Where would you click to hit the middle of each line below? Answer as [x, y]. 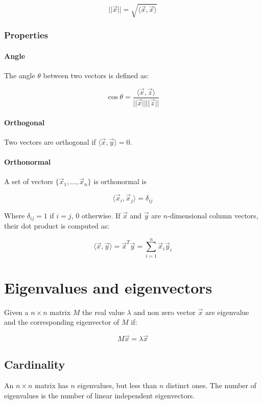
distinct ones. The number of [211, 385]
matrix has [51, 385]
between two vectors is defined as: [96, 75]
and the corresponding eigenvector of [62, 322]
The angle [20, 75]
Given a [16, 312]
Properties [26, 35]
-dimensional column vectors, [213, 215]
